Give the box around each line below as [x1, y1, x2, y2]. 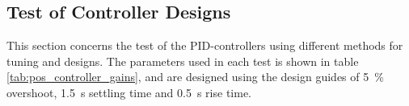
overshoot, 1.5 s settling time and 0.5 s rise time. [6, 84, 251, 100]
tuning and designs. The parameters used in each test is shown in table [6, 52, 359, 69]
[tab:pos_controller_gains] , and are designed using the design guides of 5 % [6, 68, 384, 85]
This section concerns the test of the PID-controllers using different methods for [6, 37, 403, 54]
